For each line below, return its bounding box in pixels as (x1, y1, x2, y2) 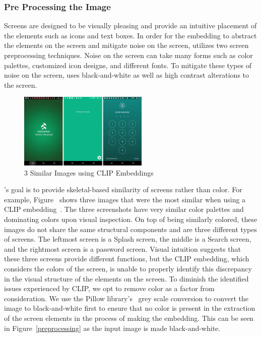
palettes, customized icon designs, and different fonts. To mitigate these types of (4, 60, 251, 70)
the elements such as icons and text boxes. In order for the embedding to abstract (4, 30, 257, 40)
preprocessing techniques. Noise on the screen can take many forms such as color (4, 50, 253, 60)
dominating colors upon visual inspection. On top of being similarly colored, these (4, 214, 257, 224)
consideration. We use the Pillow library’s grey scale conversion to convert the (4, 293, 248, 303)
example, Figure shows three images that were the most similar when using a (4, 194, 246, 204)
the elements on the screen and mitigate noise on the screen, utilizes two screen (4, 40, 249, 50)
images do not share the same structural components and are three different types (4, 223, 257, 234)
